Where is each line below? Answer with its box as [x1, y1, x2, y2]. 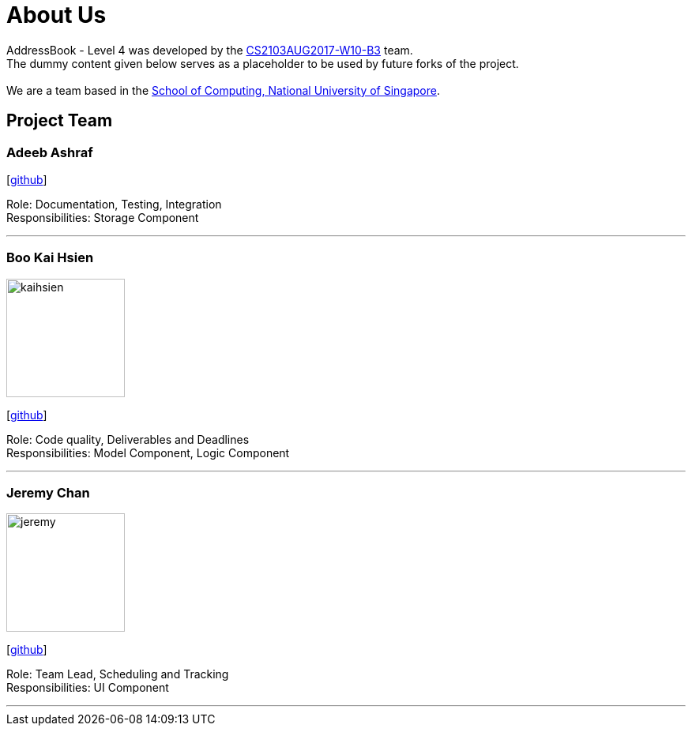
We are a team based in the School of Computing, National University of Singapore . [6, 83, 441, 97]
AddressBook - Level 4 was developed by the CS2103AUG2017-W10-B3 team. [6, 43, 413, 57]
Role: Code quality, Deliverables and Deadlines [6, 432, 250, 446]
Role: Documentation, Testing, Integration [6, 197, 222, 211]
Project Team [6, 111, 113, 131]
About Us [6, 2, 107, 28]
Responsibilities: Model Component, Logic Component [6, 445, 290, 460]
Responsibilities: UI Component [6, 681, 169, 695]
